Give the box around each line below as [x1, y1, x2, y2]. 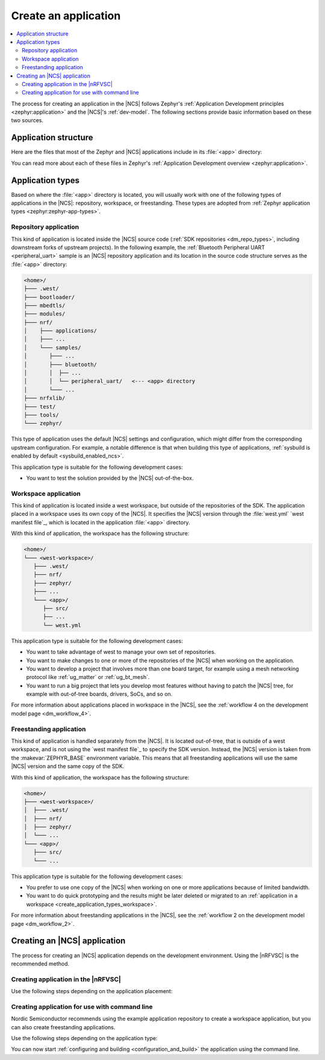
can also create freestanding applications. [11, 1023, 116, 1031]
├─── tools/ [23, 411, 60, 418]
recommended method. [11, 960, 70, 967]
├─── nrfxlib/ [23, 395, 66, 401]
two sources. [11, 117, 44, 124]
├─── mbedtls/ [23, 302, 66, 309]
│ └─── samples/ [23, 344, 81, 351]
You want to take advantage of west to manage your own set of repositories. [26, 648, 216, 656]
